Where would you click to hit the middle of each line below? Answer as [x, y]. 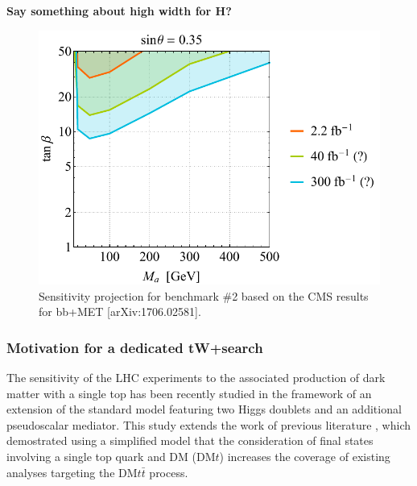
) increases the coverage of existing [305, 456]
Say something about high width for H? [119, 10]
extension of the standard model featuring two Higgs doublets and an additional [204, 409]
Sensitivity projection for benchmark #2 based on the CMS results [204, 295]
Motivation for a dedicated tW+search [135, 347]
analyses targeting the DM [72, 472]
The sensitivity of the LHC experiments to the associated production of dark [196, 377]
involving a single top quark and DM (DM [111, 456]
